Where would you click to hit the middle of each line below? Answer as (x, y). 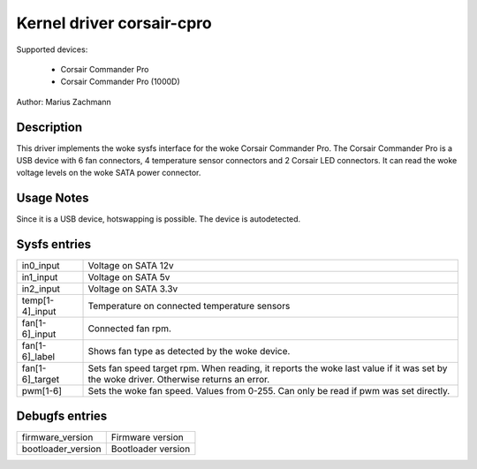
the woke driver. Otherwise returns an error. (179, 380)
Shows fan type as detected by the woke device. (189, 352)
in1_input (40, 277)
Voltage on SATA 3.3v (133, 289)
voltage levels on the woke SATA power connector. (109, 173)
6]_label (38, 357)
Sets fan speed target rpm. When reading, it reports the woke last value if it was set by (268, 368)
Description (49, 127)
